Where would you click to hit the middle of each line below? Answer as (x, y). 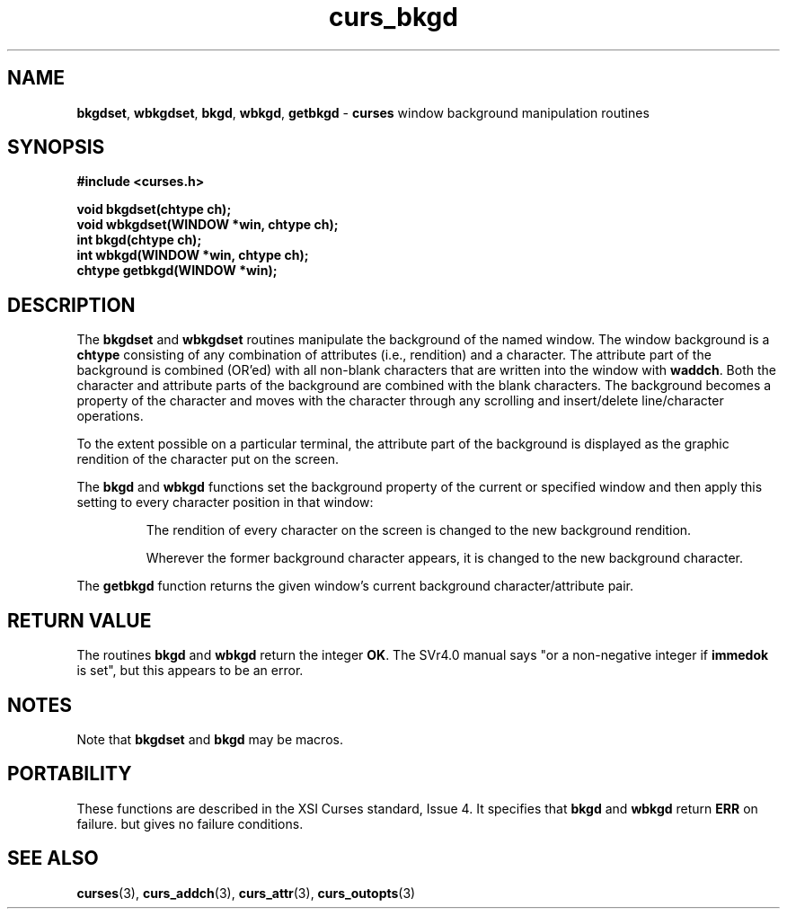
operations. (110, 416)
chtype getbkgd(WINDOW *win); (177, 271)
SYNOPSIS (56, 147)
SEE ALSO (53, 858)
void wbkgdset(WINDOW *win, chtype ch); (208, 225)
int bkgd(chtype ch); (139, 240)
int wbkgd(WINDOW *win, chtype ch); (193, 255)
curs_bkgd (393, 17)
